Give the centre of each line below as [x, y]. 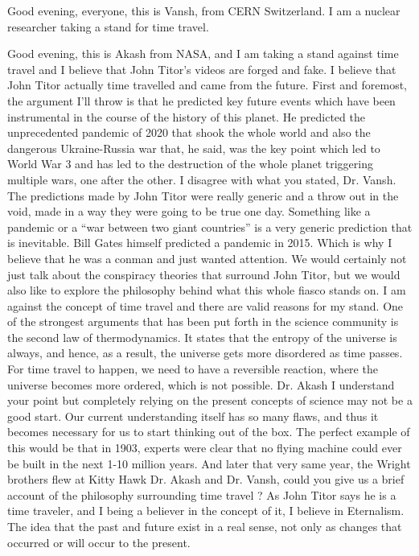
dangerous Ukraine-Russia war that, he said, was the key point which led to [194, 148]
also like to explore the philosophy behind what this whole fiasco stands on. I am [207, 290]
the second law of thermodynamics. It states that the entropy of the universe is [202, 337]
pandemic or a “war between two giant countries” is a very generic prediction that [210, 227]
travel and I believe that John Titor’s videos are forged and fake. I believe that [202, 69]
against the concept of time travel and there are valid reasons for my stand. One [205, 305]
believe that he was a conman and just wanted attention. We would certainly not [207, 258]
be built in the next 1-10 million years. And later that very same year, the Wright [209, 463]
